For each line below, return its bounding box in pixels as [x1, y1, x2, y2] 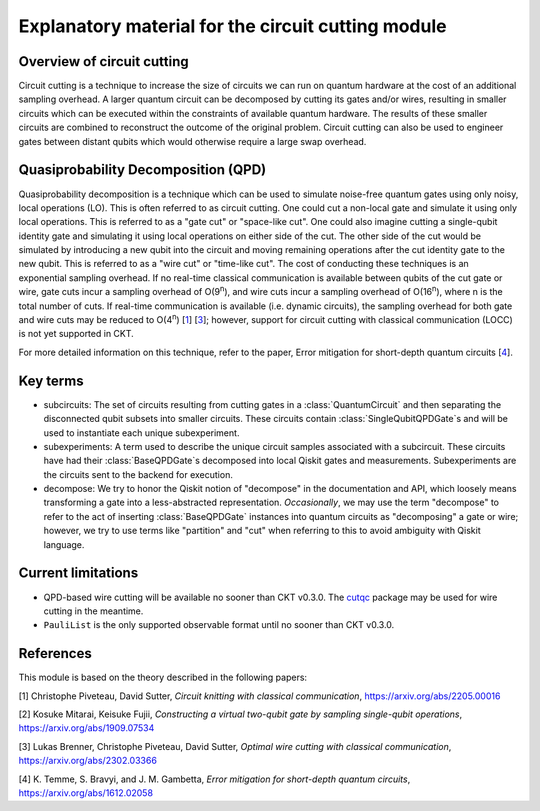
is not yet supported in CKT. [18, 328, 134, 340]
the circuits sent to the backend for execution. [43, 468, 234, 480]
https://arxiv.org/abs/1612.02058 [18, 786, 154, 799]
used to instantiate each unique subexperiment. [43, 426, 240, 439]
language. [43, 538, 85, 550]
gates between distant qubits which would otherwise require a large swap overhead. [18, 135, 367, 147]
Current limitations [18, 565, 139, 582]
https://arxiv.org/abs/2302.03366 [18, 755, 157, 767]
